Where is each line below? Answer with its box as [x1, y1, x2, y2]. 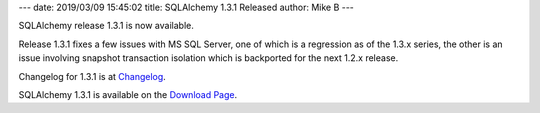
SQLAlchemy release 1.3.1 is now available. [18, 20, 194, 32]
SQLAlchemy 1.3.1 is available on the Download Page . [18, 88, 238, 100]
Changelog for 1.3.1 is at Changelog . [18, 70, 167, 82]
